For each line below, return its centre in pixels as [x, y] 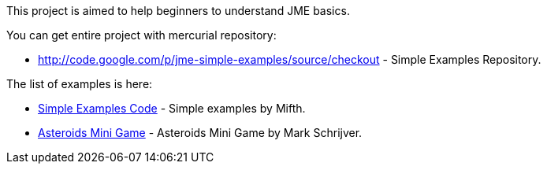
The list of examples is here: [80, 84]
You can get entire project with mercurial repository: [141, 35]
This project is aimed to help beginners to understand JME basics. [178, 11]
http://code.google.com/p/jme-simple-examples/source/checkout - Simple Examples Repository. [290, 59]
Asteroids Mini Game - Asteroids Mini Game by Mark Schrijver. [200, 133]
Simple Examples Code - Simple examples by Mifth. [172, 108]
